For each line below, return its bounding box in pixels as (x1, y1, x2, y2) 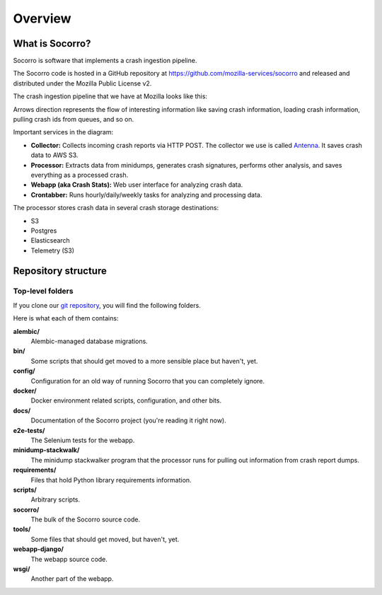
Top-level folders (13, 287, 74, 296)
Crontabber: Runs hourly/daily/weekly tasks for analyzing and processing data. (30, 190, 262, 199)
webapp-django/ (13, 545, 64, 553)
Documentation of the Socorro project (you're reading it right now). (30, 416, 226, 424)
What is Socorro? (13, 37, 91, 50)
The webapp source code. (30, 555, 108, 563)
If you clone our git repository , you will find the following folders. (13, 301, 201, 309)
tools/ (13, 525, 31, 533)
